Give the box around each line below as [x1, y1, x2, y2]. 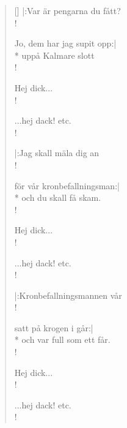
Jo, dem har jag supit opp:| [14, 37, 117, 50]
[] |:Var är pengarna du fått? [14, 4, 121, 17]
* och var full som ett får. [14, 333, 111, 346]
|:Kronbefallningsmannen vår [14, 288, 122, 301]
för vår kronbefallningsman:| [14, 179, 120, 192]
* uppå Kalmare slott [14, 48, 95, 61]
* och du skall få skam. [14, 191, 101, 204]
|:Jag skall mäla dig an [14, 146, 100, 159]
